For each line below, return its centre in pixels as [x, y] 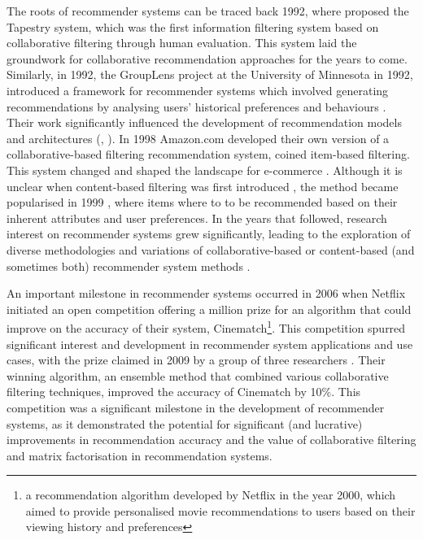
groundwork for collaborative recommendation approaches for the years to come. [207, 58]
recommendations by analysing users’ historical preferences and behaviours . [196, 106]
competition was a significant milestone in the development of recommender [196, 407]
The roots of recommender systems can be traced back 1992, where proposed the [208, 11]
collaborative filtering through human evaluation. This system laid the [182, 43]
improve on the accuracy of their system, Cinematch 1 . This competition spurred [206, 327]
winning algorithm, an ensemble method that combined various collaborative [198, 375]
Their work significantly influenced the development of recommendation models [204, 122]
